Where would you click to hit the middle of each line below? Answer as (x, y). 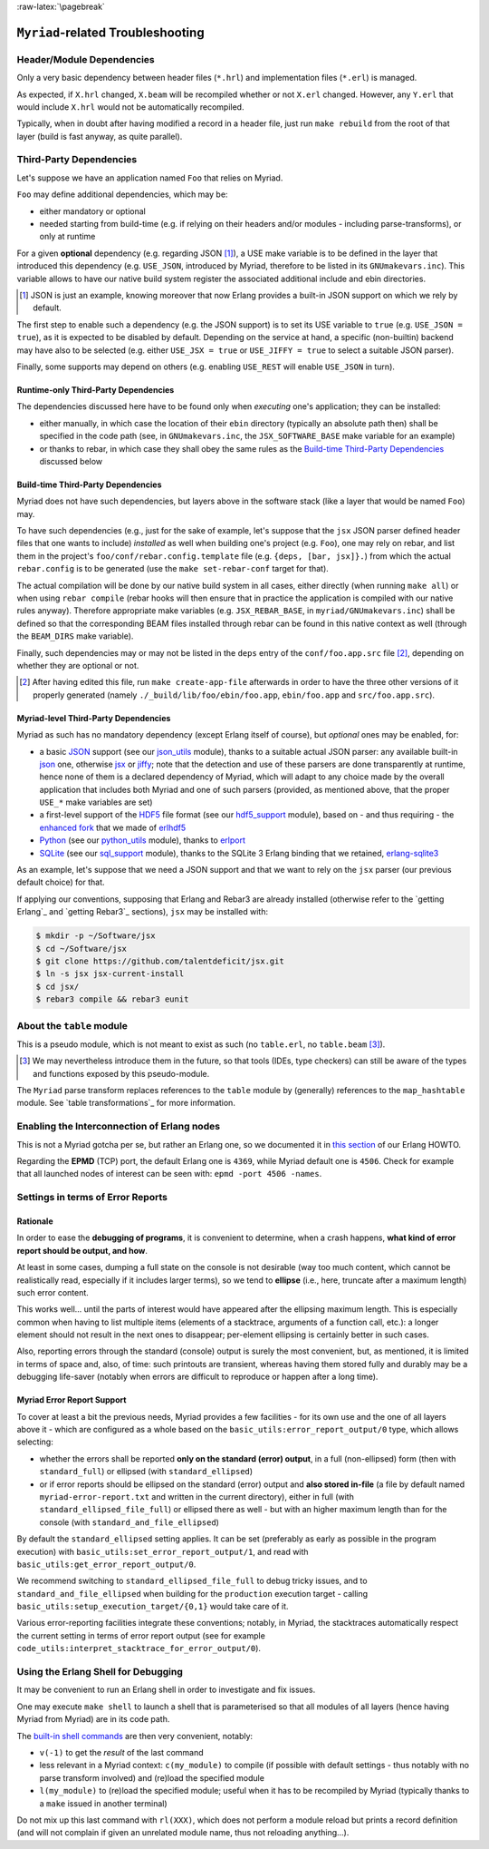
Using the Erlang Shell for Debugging (100, 1672)
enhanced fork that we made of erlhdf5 (113, 827)
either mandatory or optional (93, 211)
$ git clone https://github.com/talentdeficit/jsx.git (160, 961)
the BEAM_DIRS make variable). (75, 636)
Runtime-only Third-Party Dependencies (96, 389)
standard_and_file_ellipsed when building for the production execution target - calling (192, 1593)
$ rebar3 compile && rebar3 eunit (112, 999)
